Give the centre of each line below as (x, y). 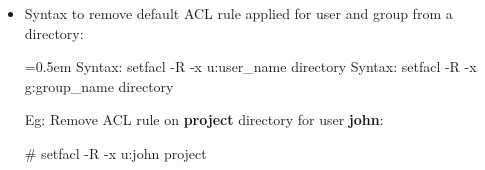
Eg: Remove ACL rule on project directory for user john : (204, 119)
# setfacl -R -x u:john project (115, 152)
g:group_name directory (99, 85)
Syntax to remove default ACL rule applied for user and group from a (238, 13)
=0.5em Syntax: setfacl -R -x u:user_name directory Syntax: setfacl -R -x (250, 66)
